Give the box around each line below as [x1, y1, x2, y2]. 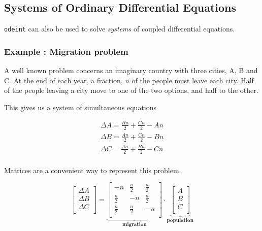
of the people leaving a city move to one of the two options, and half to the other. [4, 85, 258, 95]
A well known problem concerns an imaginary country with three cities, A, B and [4, 65, 258, 76]
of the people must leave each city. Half [132, 75, 254, 85]
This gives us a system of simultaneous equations [4, 102, 157, 112]
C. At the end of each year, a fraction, [4, 75, 123, 85]
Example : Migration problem [4, 45, 128, 57]
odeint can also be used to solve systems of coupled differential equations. [4, 23, 235, 34]
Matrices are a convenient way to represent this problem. [4, 164, 181, 175]
